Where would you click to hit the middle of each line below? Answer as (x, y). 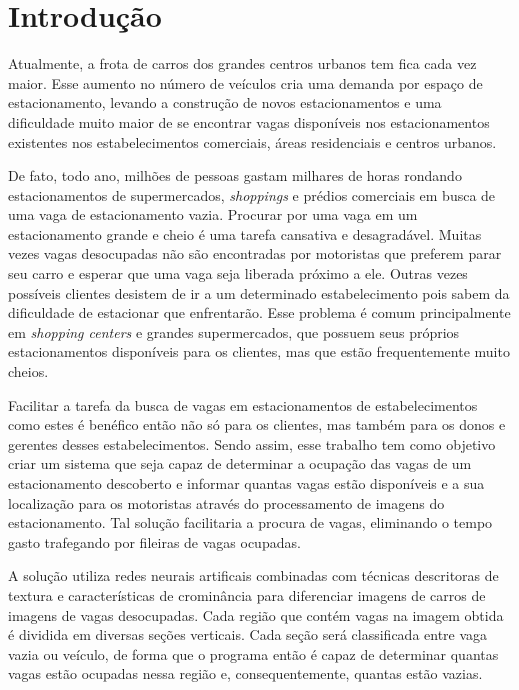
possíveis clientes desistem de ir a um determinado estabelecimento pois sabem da (259, 292)
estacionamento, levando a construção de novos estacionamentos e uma (225, 102)
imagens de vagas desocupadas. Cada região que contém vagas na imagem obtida (256, 614)
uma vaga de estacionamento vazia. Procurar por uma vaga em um (213, 214)
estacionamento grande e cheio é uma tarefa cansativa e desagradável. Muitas (245, 233)
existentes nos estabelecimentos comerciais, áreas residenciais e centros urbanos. (252, 141)
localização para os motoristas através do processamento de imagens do (226, 502)
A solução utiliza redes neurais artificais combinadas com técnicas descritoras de (253, 575)
